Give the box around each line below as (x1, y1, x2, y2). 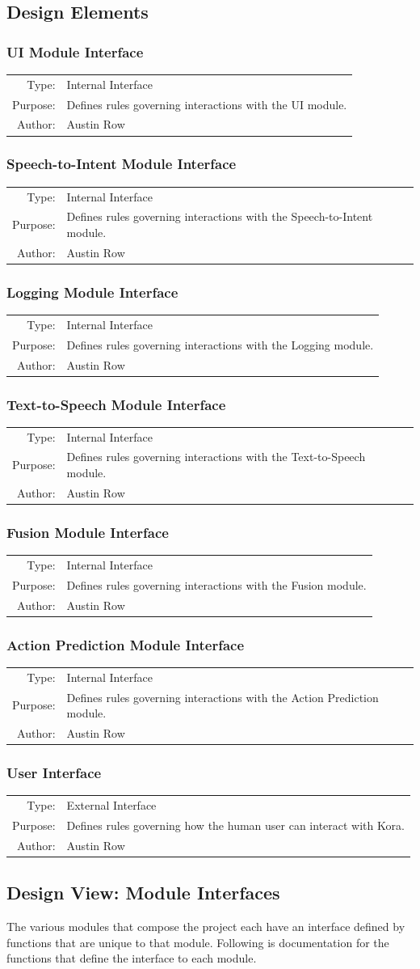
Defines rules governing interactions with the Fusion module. (66, 576, 367, 593)
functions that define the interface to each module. (6, 950, 257, 967)
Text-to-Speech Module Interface (6, 394, 226, 414)
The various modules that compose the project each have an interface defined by (6, 918, 405, 935)
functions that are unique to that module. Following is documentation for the (6, 933, 389, 950)
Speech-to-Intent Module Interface (6, 154, 237, 174)
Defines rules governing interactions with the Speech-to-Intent (66, 208, 373, 225)
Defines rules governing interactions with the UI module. (66, 95, 347, 112)
